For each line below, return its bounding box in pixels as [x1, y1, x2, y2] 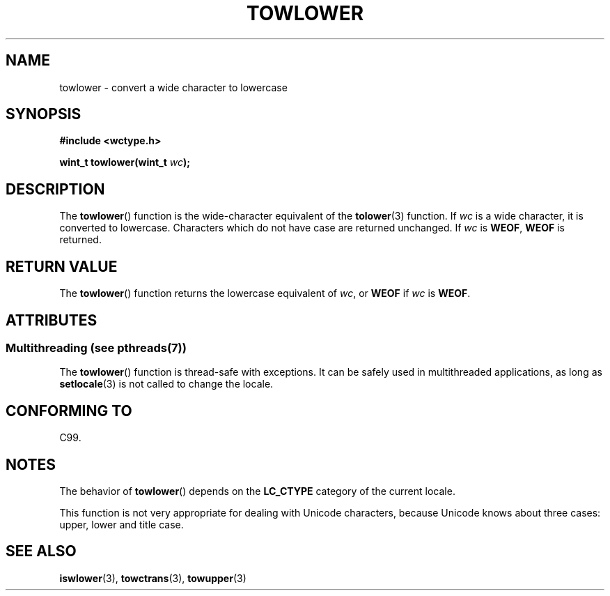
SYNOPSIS [6, 105, 81, 123]
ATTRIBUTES [6, 311, 97, 329]
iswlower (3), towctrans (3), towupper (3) [59, 572, 247, 584]
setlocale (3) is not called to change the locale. [59, 378, 274, 390]
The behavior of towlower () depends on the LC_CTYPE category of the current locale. [59, 485, 455, 498]
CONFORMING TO [6, 402, 132, 420]
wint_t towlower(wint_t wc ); [59, 156, 191, 169]
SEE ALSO [6, 542, 77, 560]
